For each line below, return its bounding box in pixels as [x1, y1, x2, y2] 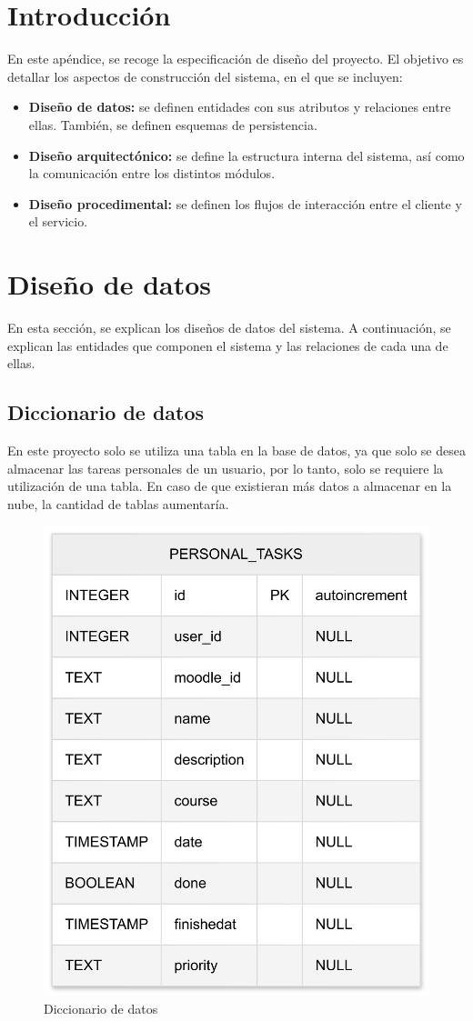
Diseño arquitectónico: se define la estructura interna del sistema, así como [28, 145, 465, 165]
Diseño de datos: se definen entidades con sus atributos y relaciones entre [28, 97, 451, 116]
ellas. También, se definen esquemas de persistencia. [28, 115, 317, 134]
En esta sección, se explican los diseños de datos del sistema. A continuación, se [7, 318, 451, 336]
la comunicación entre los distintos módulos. [28, 164, 276, 183]
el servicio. [28, 212, 88, 231]
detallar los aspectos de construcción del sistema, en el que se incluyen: [7, 66, 403, 85]
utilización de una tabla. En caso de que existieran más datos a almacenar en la [7, 476, 452, 495]
